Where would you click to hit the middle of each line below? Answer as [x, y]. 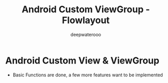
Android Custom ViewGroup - [86, 9]
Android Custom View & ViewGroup [82, 60]
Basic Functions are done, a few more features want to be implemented [88, 75]
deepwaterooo [86, 34]
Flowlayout [86, 20]
